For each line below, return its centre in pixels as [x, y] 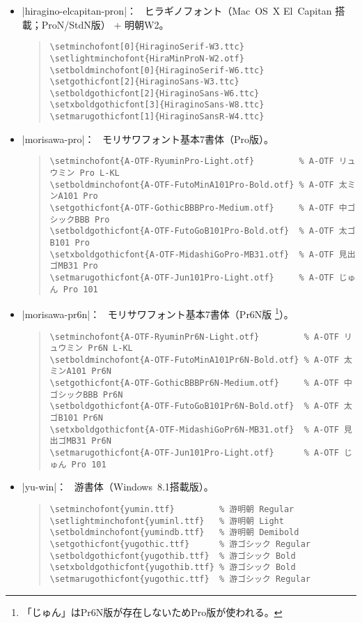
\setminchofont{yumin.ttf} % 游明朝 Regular [172, 509]
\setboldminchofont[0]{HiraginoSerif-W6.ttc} [157, 70]
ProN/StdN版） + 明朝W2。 [105, 24]
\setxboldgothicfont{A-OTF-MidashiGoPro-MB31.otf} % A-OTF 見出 [203, 254]
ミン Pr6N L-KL [100, 348]
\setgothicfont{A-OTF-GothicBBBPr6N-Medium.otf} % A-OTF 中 [201, 383]
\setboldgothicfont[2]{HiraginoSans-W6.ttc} [155, 93]
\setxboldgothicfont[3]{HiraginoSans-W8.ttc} [157, 105]
